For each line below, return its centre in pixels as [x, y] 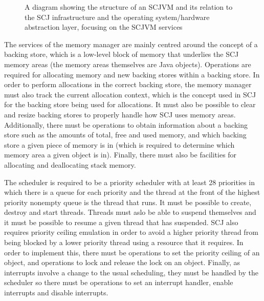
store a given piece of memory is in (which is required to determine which [119, 144]
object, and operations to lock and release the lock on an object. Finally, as [122, 262]
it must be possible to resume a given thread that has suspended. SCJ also [121, 222]
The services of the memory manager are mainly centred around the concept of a [131, 44]
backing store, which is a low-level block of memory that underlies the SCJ [122, 54]
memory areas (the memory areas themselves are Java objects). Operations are [128, 64]
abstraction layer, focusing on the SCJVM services [104, 27]
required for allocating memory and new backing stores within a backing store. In [132, 74]
